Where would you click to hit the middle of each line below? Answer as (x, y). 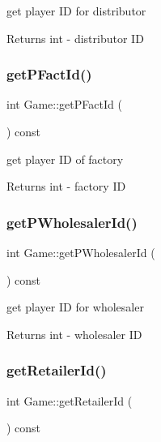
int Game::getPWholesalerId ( (81, 252)
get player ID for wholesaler (75, 307)
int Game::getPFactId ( (64, 104)
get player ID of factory (65, 159)
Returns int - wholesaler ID (74, 334)
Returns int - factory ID (66, 186)
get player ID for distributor (76, 11)
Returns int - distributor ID (75, 38)
